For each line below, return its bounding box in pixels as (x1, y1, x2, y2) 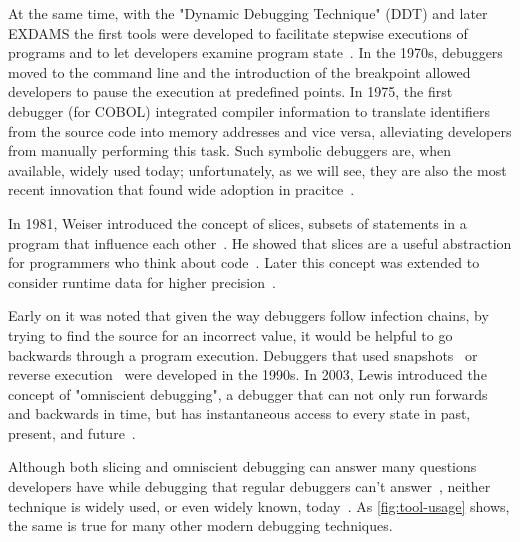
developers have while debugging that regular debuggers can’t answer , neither (8, 476, 491, 497)
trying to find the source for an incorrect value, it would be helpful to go (8, 324, 453, 345)
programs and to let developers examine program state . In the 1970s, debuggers (8, 42, 503, 63)
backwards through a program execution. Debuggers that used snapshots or (8, 344, 478, 365)
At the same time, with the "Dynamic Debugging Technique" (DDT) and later (8, 3, 488, 23)
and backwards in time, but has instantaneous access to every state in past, (8, 403, 471, 424)
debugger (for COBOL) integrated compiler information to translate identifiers (8, 100, 490, 121)
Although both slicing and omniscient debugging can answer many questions (8, 456, 477, 477)
